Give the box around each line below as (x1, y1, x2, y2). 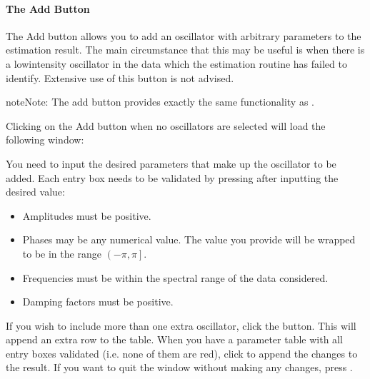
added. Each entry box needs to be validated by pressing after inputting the (6, 170, 339, 185)
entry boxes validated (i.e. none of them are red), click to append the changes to (6, 345, 358, 360)
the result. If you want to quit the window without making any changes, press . (6, 360, 353, 375)
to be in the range (22, 246, 101, 261)
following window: (6, 132, 84, 147)
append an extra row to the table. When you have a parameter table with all (6, 332, 343, 347)
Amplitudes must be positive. (22, 208, 151, 223)
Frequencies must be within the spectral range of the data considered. (22, 270, 329, 285)
